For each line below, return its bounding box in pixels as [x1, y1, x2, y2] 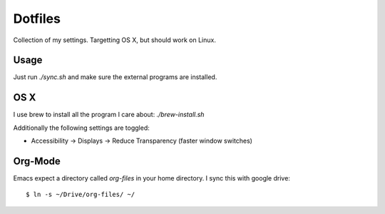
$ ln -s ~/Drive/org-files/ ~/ [26, 190, 135, 199]
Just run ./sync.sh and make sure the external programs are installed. [13, 73, 217, 81]
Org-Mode [13, 155, 61, 167]
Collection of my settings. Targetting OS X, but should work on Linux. [13, 36, 217, 44]
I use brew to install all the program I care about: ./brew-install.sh [13, 111, 205, 119]
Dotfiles [13, 11, 61, 26]
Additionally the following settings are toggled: [13, 123, 150, 132]
